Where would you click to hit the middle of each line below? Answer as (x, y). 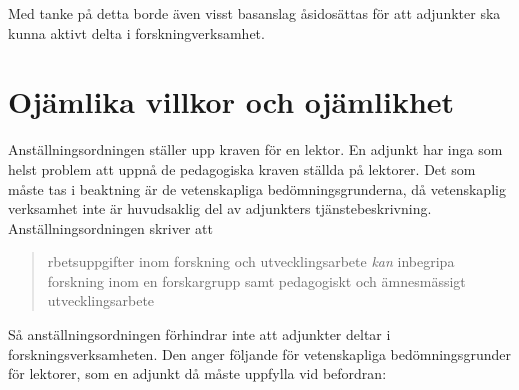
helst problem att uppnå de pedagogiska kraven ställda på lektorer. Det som (242, 168)
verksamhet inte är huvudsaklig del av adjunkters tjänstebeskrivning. (220, 208)
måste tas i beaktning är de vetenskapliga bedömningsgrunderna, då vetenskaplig (257, 188)
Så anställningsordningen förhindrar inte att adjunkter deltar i (199, 334)
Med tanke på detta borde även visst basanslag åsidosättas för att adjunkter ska (254, 13)
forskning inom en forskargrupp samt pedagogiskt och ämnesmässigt (256, 280)
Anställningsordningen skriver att (110, 227)
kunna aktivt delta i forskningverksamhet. (136, 32)
